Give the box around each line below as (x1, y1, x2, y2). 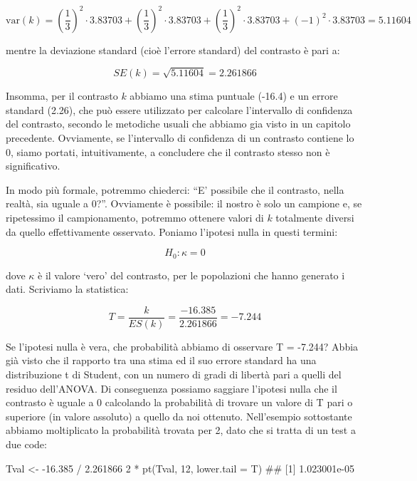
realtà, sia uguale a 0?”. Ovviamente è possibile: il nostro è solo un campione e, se (6, 196, 362, 211)
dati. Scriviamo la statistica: (6, 281, 129, 296)
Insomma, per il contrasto (6, 88, 118, 103)
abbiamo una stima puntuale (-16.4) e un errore (130, 88, 338, 103)
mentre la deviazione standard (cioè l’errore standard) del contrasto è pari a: (6, 42, 340, 57)
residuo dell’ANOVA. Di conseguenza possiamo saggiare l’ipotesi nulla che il (6, 381, 337, 395)
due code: (6, 437, 47, 452)
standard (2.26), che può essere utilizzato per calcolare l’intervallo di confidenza (6, 102, 353, 117)
